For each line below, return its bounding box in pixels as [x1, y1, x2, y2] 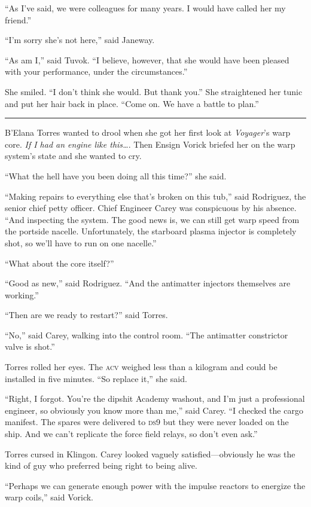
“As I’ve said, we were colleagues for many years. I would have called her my [5, 2, 286, 14]
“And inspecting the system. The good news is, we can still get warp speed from [5, 213, 300, 225]
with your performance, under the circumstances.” [5, 65, 188, 78]
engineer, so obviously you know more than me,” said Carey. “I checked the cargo [5, 404, 303, 416]
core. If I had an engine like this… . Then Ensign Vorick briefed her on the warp [5, 138, 295, 150]
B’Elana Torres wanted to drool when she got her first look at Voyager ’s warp [5, 126, 291, 139]
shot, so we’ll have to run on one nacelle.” [5, 236, 157, 249]
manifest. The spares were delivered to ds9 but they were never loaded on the [5, 416, 289, 428]
